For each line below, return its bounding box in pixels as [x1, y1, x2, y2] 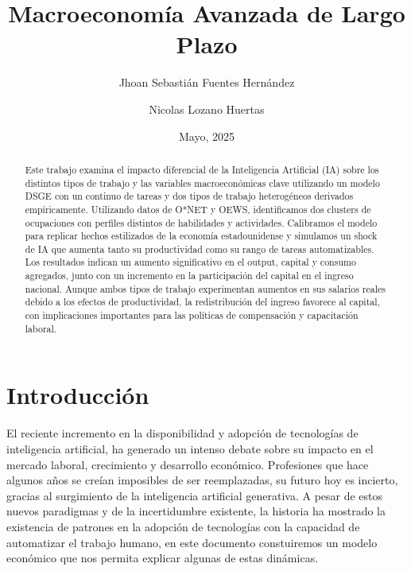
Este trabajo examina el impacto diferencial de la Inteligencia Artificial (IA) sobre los [25, 162, 379, 176]
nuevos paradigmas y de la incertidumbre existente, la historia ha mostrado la [6, 503, 386, 519]
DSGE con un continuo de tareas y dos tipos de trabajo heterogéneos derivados [25, 189, 354, 203]
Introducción [6, 379, 149, 411]
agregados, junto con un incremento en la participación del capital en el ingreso [25, 269, 354, 282]
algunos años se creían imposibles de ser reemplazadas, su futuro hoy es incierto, [6, 472, 398, 488]
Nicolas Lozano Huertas [149, 100, 265, 117]
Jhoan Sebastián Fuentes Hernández [118, 74, 295, 91]
